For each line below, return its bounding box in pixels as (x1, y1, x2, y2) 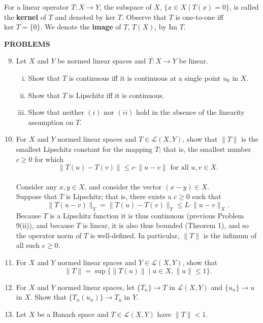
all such (16, 240, 40, 250)
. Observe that (121, 11, 167, 22)
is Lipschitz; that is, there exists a (65, 191, 172, 202)
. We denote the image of (40, 21, 121, 32)
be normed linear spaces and (57, 55, 146, 66)
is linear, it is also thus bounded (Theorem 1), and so (83, 220, 249, 231)
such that (192, 191, 221, 202)
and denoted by (55, 11, 104, 22)
